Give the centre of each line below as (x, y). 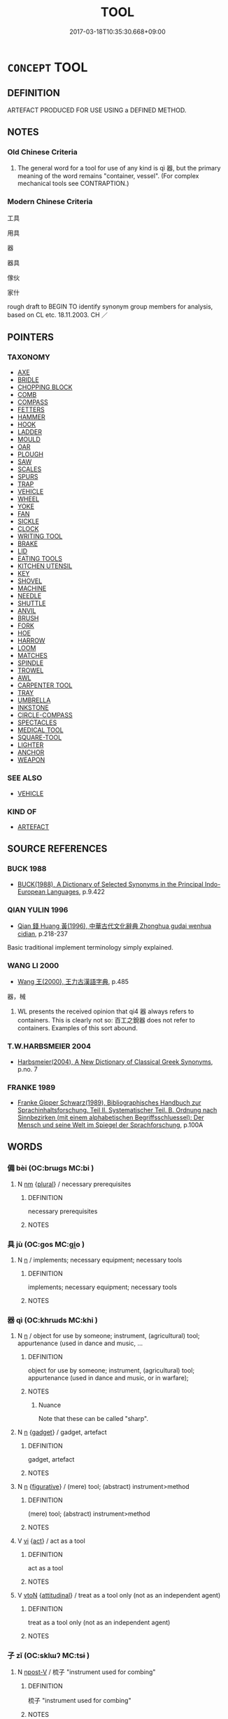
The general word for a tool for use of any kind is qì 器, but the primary (119, 168)
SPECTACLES (37, 722)
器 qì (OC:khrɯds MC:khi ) (52, 1320)
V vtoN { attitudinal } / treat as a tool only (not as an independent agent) (119, 1596)
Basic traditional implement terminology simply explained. (90, 947)
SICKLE (28, 521)
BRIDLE (28, 380)
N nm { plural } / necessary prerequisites (74, 1184)
